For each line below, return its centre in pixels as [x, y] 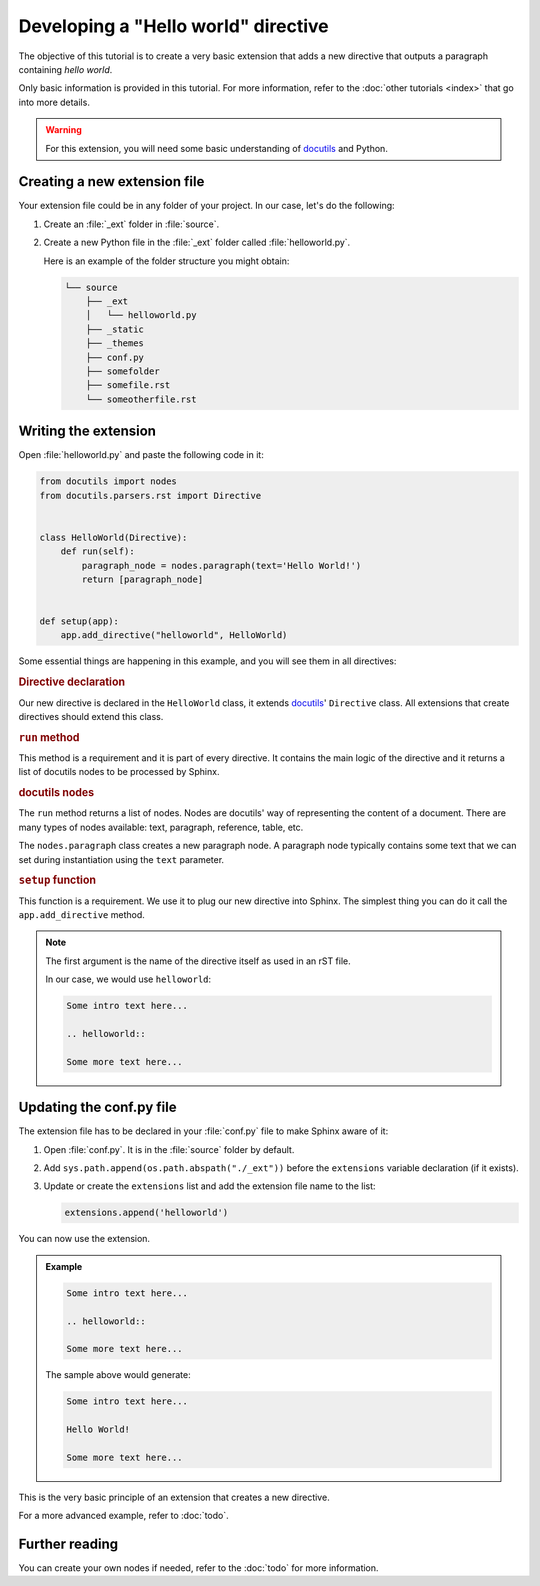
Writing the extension [87, 431]
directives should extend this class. [91, 716]
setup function [57, 880]
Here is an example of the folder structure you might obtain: [166, 261]
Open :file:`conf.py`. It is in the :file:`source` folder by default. [169, 1149]
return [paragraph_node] [142, 579]
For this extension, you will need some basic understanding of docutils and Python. [217, 148]
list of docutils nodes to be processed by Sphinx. [119, 772]
